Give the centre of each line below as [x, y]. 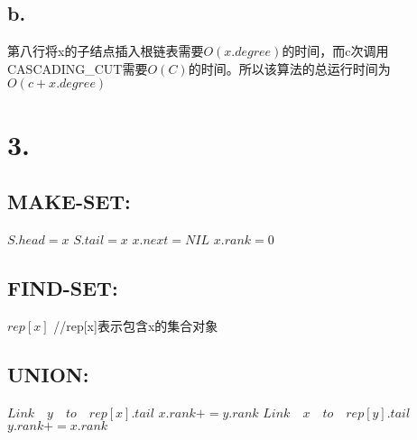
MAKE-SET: [69, 202]
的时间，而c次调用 [335, 51]
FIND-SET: [63, 287]
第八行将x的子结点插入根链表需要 [106, 51]
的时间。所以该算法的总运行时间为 [289, 68]
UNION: [48, 374]
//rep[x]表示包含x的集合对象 [136, 325]
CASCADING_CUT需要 [78, 68]
